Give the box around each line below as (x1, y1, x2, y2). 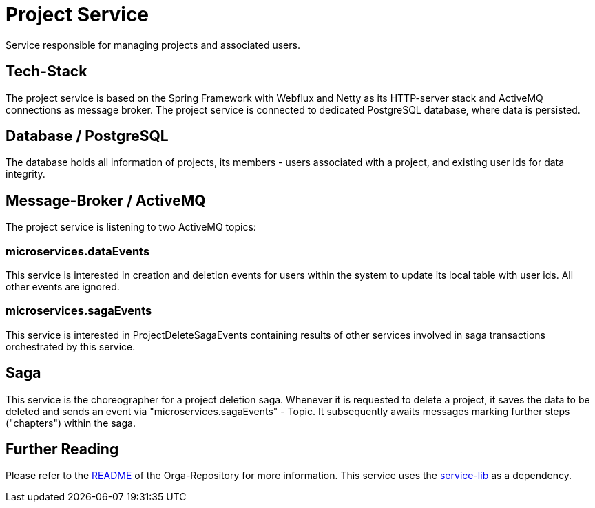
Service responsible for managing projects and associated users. (6, 39, 300, 51)
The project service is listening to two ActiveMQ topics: (6, 221, 256, 233)
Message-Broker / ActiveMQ (6, 191, 206, 209)
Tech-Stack (6, 63, 87, 81)
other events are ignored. (6, 281, 120, 293)
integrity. (6, 168, 45, 180)
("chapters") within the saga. (6, 416, 136, 429)
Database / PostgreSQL (6, 127, 169, 145)
